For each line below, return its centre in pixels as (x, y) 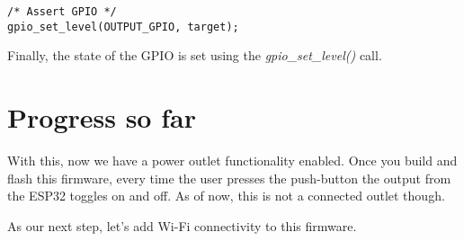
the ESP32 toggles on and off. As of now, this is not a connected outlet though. (226, 196)
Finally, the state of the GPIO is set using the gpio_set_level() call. (195, 55)
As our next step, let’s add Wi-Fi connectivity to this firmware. (182, 225)
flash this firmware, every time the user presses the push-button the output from (229, 178)
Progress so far (102, 117)
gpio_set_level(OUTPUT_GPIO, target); (123, 27)
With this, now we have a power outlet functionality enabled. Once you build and (232, 161)
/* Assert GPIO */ (62, 12)
